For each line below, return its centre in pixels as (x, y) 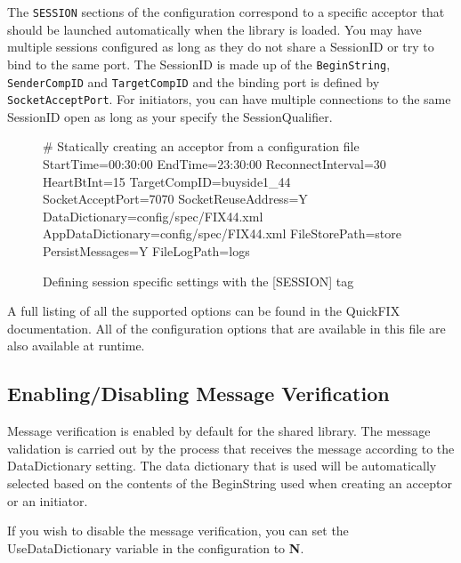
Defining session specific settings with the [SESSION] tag (198, 281)
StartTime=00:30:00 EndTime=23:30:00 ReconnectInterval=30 (214, 164)
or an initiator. (48, 500)
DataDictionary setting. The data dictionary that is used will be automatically (222, 466)
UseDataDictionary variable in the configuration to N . (156, 547)
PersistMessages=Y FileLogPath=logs (146, 250)
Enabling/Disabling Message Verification (198, 394)
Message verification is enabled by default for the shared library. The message (219, 431)
